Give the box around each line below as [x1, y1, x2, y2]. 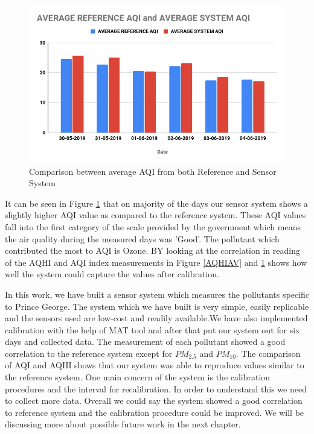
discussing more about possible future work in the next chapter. [5, 418, 241, 430]
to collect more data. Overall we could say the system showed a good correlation [5, 394, 303, 407]
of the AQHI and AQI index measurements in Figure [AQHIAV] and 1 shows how [5, 256, 307, 268]
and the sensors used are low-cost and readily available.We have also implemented [5, 312, 308, 324]
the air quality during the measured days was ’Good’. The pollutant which [5, 232, 280, 245]
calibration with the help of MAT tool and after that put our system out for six [5, 323, 300, 336]
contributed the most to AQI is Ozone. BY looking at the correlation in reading [5, 244, 300, 257]
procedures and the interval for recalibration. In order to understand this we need [5, 382, 307, 395]
